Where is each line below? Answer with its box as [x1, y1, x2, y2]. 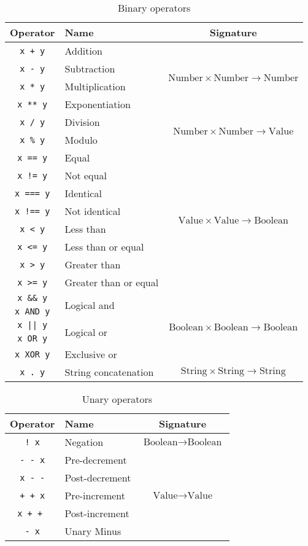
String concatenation [64, 365, 154, 379]
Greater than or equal [64, 275, 159, 289]
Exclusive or [64, 347, 117, 361]
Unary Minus [64, 524, 121, 538]
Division [64, 115, 100, 129]
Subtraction [64, 61, 115, 76]
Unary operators [82, 392, 153, 406]
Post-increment [64, 506, 129, 520]
